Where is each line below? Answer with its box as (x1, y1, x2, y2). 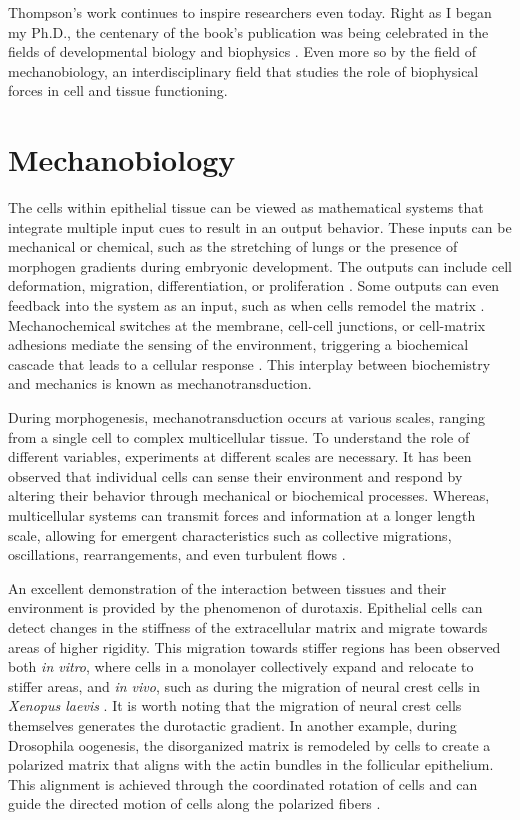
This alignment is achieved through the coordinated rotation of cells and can (8, 773, 478, 794)
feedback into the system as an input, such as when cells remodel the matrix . (8, 295, 485, 316)
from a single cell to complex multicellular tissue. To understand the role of (8, 426, 470, 447)
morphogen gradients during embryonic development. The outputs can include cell (8, 255, 512, 276)
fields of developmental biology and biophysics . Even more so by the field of (8, 41, 476, 62)
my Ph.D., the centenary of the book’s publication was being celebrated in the (8, 21, 489, 42)
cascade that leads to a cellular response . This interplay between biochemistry (8, 353, 491, 374)
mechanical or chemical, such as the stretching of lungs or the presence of (8, 236, 458, 257)
